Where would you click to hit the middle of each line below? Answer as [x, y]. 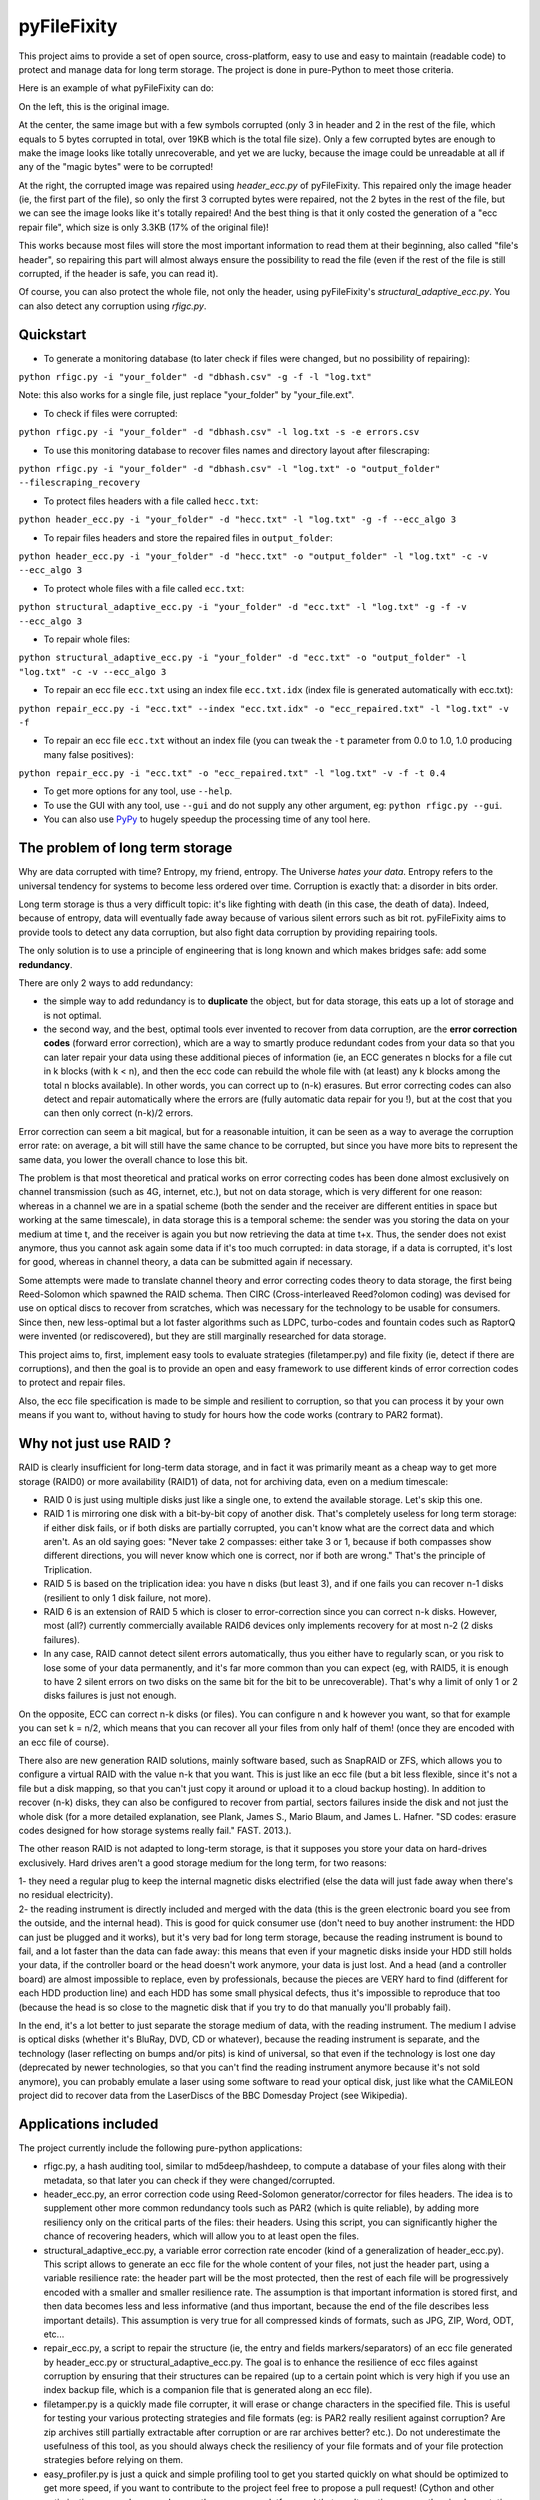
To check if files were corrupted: [111, 413]
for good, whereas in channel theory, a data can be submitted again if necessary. [186, 1262]
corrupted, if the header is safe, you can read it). [118, 274]
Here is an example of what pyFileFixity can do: [116, 88]
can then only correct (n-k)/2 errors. [118, 1113]
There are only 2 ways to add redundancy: [106, 982]
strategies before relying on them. [113, 2460]
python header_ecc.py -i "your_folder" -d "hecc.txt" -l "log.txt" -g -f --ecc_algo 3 [237, 519]
